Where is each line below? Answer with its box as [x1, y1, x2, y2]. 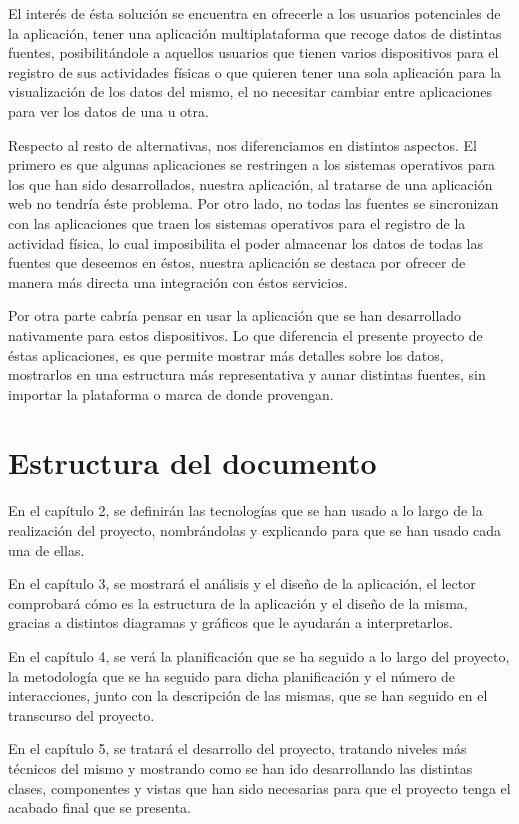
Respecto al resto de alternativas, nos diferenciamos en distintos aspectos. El [8, 134, 477, 155]
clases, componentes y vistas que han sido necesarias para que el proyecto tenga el [8, 777, 511, 798]
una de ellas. [8, 539, 85, 560]
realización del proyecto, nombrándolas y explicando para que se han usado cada [8, 520, 502, 540]
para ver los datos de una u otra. [8, 100, 209, 121]
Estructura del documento [8, 442, 377, 483]
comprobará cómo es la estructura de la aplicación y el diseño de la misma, [8, 592, 468, 613]
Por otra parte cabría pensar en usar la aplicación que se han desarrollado [8, 305, 462, 326]
